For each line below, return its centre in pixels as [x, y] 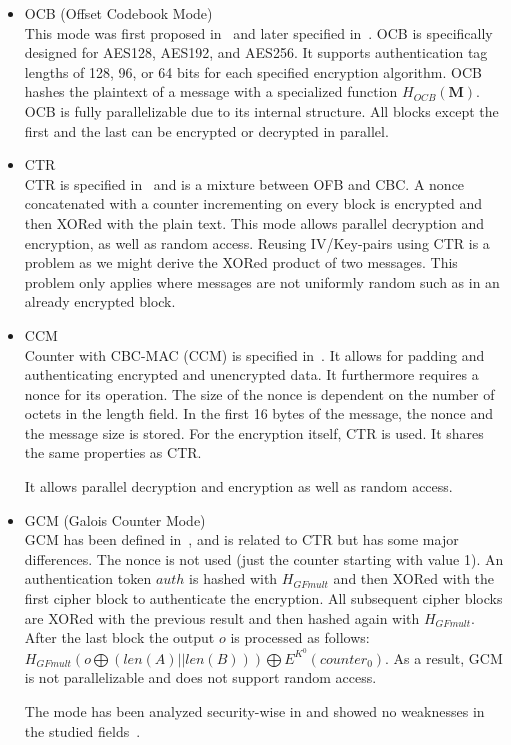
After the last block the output [119, 637]
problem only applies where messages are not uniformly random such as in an [262, 281]
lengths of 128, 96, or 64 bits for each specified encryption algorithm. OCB [253, 71]
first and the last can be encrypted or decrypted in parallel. [206, 130]
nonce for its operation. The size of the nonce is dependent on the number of [259, 393]
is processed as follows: [300, 637]
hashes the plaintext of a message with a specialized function [211, 91]
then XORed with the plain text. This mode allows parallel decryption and [254, 222]
